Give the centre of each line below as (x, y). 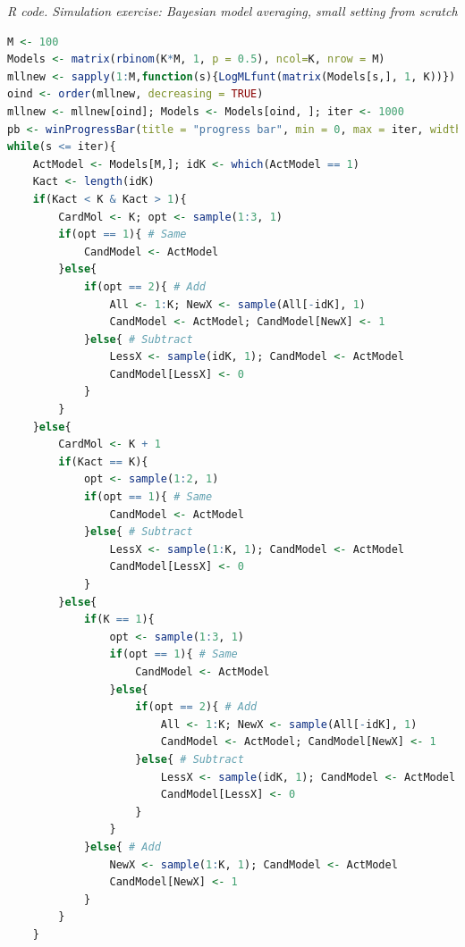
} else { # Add (122, 846)
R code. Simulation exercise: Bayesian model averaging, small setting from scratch (232, 11)
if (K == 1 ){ (119, 620)
